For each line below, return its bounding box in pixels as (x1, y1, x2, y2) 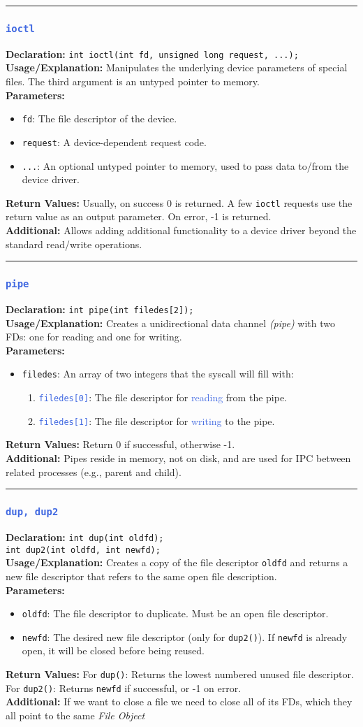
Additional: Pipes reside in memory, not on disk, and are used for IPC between (6, 451, 351, 465)
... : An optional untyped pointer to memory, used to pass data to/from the (22, 158, 349, 173)
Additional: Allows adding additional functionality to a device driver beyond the (6, 223, 357, 238)
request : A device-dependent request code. (22, 134, 207, 149)
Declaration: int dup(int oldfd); (6, 529, 164, 544)
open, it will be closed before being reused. (22, 643, 205, 658)
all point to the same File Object (6, 707, 145, 722)
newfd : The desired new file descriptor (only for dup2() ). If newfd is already (22, 629, 348, 644)
